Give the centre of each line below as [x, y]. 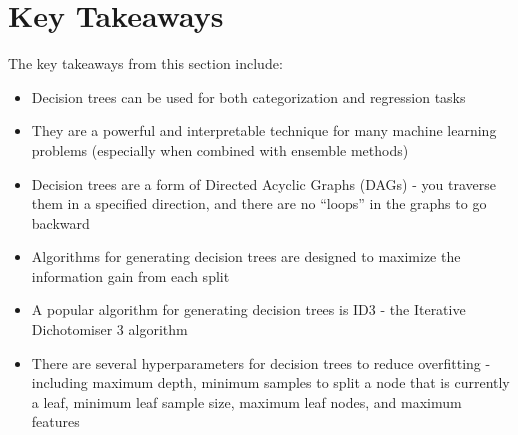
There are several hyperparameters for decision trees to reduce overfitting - [261, 362]
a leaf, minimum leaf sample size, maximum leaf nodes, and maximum [246, 401]
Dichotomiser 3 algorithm [109, 329]
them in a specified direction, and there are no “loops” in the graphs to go [259, 203]
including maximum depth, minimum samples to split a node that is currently [270, 382]
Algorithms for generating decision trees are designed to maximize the [246, 256]
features [55, 421]
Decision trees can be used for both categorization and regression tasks [248, 96]
